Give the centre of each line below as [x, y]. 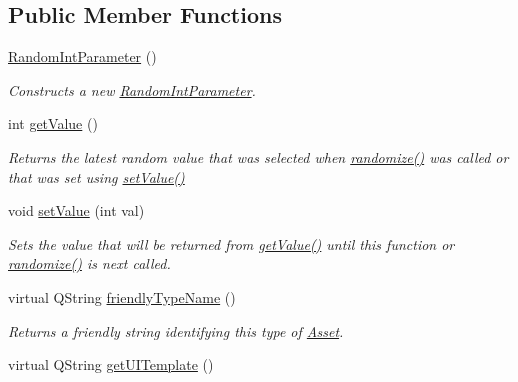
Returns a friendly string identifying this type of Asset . [176, 330]
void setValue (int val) [76, 210]
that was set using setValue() [96, 176]
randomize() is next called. [89, 263]
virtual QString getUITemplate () [111, 364]
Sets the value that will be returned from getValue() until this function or [231, 243]
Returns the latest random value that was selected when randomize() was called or [258, 156]
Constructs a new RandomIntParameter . [132, 89]
